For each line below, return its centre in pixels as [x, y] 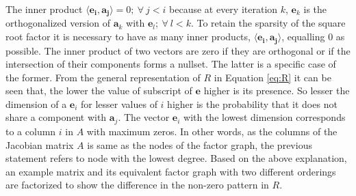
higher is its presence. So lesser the [277, 90]
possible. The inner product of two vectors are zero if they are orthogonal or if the [178, 50]
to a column [31, 131]
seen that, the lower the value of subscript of [99, 90]
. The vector [144, 117]
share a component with [56, 117]
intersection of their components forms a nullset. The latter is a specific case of [171, 64]
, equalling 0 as [313, 37]
